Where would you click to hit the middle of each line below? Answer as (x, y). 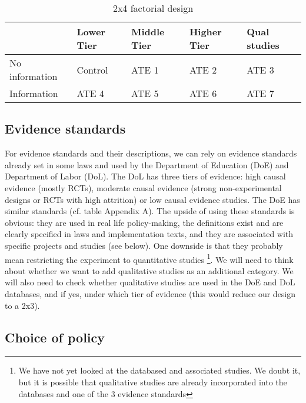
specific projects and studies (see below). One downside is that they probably (144, 245)
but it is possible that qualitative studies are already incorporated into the (153, 382)
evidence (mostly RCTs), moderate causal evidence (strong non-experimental (143, 187)
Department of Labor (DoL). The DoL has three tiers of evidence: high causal (145, 176)
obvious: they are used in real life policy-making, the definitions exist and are (144, 222)
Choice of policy (55, 337)
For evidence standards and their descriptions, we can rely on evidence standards (151, 153)
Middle (148, 31)
